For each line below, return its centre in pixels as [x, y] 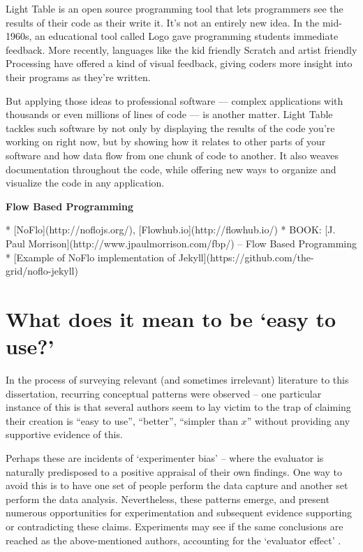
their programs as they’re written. [78, 77]
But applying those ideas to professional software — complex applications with [175, 100]
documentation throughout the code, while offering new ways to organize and [171, 169]
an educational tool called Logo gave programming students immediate [187, 36]
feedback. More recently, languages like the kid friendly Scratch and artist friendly [181, 49]
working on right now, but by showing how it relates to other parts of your [166, 141]
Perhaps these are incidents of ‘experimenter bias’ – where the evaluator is [165, 457]
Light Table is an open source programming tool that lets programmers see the [175, 8]
